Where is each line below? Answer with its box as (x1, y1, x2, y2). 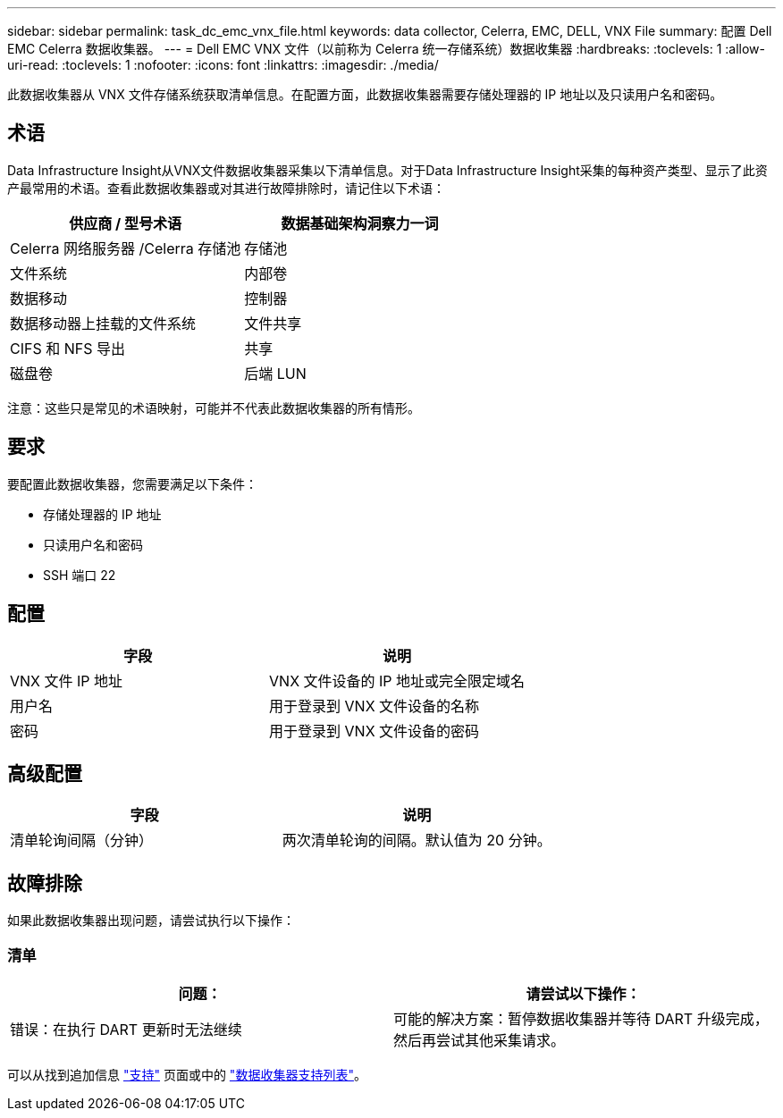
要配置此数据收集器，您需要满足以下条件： (7, 475, 257, 492)
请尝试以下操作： (526, 984, 641, 1003)
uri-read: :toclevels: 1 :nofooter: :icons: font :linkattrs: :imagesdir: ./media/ (7, 57, 439, 72)
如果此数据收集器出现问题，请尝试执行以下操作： (7, 912, 295, 929)
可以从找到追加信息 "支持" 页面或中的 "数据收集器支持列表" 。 (7, 1066, 366, 1082)
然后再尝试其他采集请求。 (393, 1030, 566, 1049)
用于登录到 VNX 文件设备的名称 (269, 696, 480, 715)
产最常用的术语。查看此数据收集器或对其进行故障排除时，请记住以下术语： (7, 180, 445, 196)
